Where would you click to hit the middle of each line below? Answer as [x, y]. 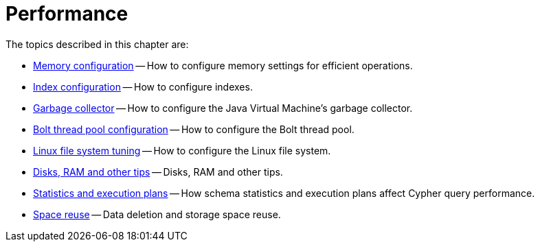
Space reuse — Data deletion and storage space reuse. [157, 214]
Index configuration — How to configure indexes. [143, 86]
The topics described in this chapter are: [97, 44]
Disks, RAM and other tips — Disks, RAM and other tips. [158, 172]
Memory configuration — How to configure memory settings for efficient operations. [223, 65]
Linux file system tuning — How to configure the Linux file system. [182, 150]
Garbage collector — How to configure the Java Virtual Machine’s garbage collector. [223, 108]
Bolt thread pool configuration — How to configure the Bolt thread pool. [194, 129]
